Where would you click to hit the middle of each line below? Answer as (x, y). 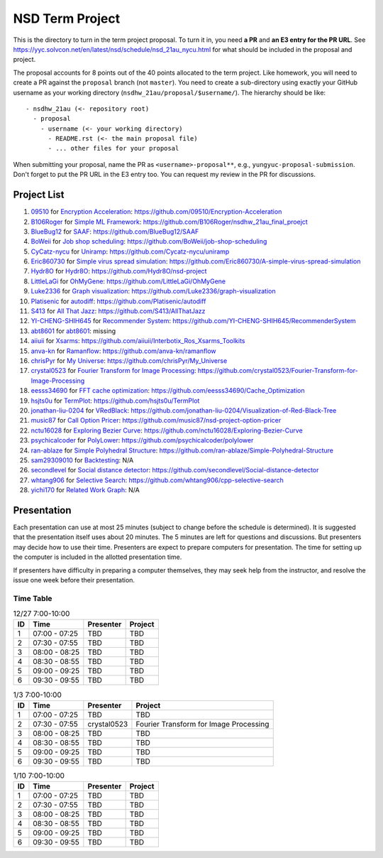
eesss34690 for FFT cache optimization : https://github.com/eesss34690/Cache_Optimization (168, 391)
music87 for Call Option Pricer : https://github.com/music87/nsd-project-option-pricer (156, 420)
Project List (39, 195)
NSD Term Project (67, 18)
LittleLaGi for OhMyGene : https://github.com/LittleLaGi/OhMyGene (128, 281)
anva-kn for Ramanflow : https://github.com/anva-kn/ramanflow (123, 351)
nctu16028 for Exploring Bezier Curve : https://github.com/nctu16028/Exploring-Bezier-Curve (167, 430)
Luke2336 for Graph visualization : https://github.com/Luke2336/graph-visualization (153, 291)
